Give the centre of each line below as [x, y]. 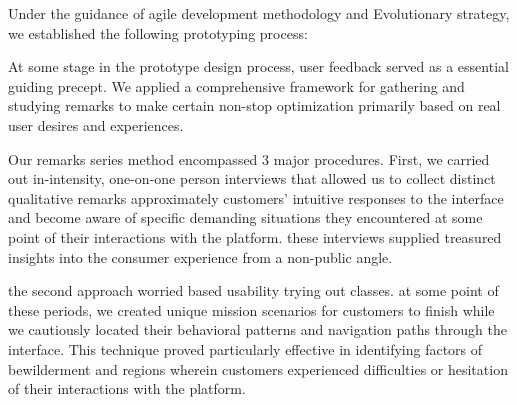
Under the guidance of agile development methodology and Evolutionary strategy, [259, 13]
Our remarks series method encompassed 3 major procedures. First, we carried [249, 158]
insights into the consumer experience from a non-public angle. [200, 256]
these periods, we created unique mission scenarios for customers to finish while [251, 309]
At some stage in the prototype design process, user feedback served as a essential [258, 66]
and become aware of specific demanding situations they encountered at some [245, 217]
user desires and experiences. [96, 124]
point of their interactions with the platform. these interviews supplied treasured [255, 236]
